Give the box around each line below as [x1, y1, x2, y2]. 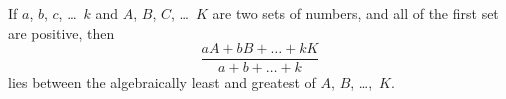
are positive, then [8, 22, 115, 43]
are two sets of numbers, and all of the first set [212, 3, 499, 23]
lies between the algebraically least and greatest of [8, 72, 316, 93]
